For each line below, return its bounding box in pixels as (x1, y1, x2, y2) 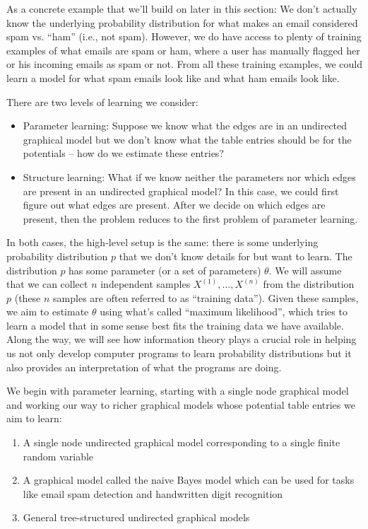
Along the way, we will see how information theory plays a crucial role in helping (6, 332, 357, 347)
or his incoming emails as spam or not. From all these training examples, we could (6, 57, 362, 71)
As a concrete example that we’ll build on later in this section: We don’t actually (6, 1, 357, 16)
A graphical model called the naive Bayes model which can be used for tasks (23, 472, 355, 487)
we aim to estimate (6, 304, 89, 319)
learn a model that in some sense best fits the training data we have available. (6, 318, 344, 332)
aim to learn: (6, 411, 62, 426)
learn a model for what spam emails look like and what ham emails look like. (6, 70, 340, 85)
